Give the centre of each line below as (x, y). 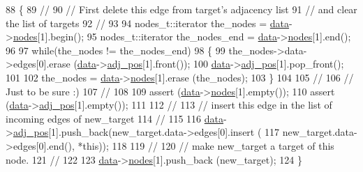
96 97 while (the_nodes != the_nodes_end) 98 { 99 (116, 50)
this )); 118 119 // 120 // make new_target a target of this (208, 145)
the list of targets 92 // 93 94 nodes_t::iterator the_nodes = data (148, 23)
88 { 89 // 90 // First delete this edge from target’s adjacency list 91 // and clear (181, 9)
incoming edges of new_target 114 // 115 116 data (115, 118)
